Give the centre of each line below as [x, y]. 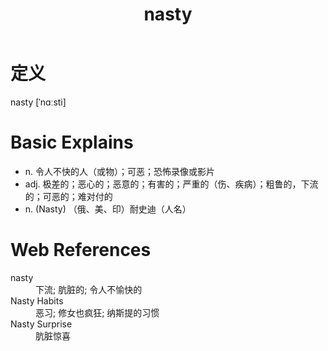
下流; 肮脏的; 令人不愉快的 [89, 289]
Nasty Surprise [41, 324]
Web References [81, 250]
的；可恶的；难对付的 [68, 196]
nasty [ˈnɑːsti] [38, 102]
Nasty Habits [37, 300]
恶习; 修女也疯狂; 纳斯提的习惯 [97, 312]
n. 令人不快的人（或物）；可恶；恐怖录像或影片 [120, 171]
